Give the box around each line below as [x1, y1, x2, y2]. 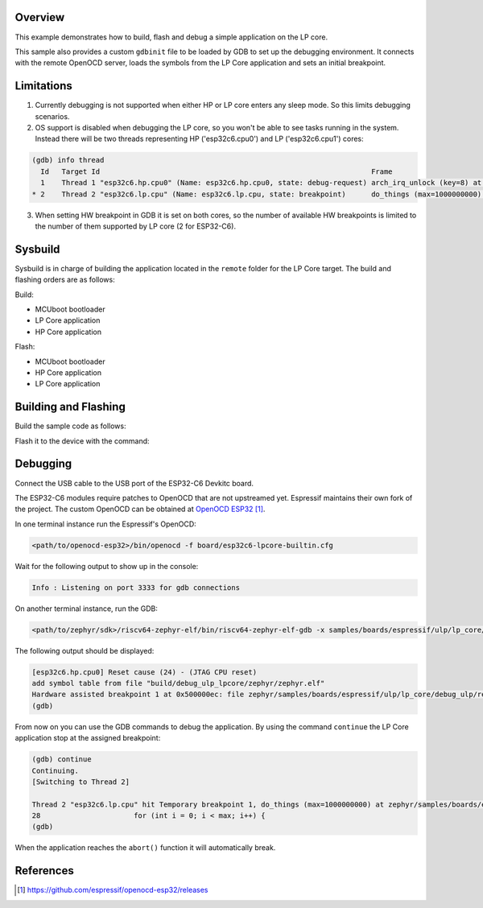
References [14, 864, 74, 877]
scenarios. [35, 111, 70, 121]
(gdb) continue [31, 755, 92, 764]
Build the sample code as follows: [14, 421, 126, 431]
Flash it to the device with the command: [14, 435, 150, 446]
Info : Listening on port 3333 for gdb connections [31, 583, 241, 592]
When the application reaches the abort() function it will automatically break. [14, 843, 276, 852]
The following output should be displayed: [14, 646, 155, 655]
